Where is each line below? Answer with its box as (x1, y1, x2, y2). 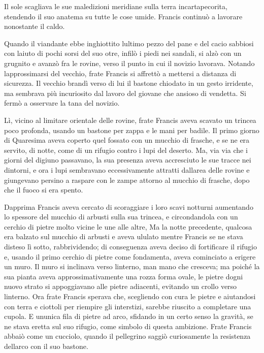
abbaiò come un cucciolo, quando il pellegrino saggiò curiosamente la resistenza (4, 331, 251, 341)
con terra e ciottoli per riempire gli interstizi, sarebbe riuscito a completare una (4, 301, 251, 311)
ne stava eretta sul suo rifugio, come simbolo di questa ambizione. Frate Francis (4, 320, 252, 331)
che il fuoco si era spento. (4, 184, 83, 195)
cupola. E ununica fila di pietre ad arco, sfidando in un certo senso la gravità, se (4, 311, 253, 322)
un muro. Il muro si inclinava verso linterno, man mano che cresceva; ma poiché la (4, 261, 260, 272)
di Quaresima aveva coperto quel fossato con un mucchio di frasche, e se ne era (4, 135, 250, 145)
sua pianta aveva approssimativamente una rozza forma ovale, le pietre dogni (4, 271, 243, 281)
